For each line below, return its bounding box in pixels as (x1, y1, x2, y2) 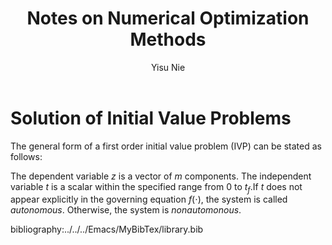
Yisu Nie (150, 61, 186, 73)
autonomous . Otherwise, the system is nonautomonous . (10, 204, 242, 216)
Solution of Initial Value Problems (10, 107, 292, 129)
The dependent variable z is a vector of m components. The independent (10, 170, 312, 182)
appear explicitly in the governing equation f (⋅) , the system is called (10, 193, 288, 206)
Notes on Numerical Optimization (26, 7, 310, 30)
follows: (10, 150, 43, 162)
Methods (129, 28, 207, 51)
